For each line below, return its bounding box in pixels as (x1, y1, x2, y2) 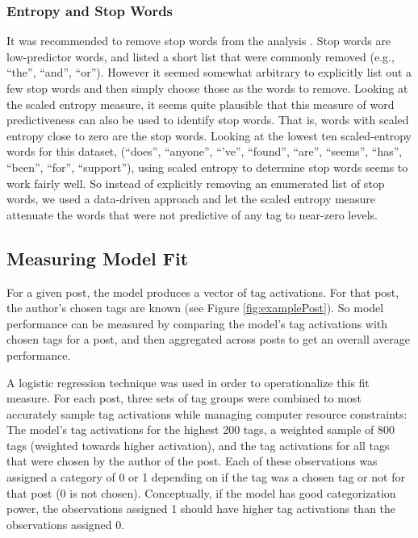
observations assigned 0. (6, 515, 125, 532)
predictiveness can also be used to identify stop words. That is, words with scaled (6, 111, 409, 128)
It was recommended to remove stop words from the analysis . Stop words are (6, 32, 391, 49)
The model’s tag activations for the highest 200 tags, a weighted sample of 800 (6, 421, 395, 438)
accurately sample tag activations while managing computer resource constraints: (6, 405, 408, 422)
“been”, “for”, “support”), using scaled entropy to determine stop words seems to (6, 158, 408, 175)
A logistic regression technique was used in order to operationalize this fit (6, 373, 370, 390)
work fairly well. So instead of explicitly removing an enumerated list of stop (6, 174, 385, 191)
